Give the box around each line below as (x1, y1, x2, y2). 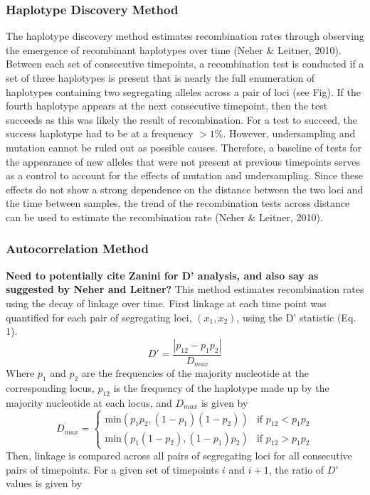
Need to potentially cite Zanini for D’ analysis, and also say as (6, 267, 319, 282)
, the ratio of (268, 462, 324, 477)
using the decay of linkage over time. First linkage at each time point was (6, 295, 327, 310)
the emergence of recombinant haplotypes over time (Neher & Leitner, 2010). (6, 42, 342, 57)
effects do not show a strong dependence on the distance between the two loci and (6, 181, 364, 196)
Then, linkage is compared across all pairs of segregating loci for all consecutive (6, 447, 352, 462)
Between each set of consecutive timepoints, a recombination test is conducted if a (6, 56, 364, 71)
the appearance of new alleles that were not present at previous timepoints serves (6, 154, 360, 169)
